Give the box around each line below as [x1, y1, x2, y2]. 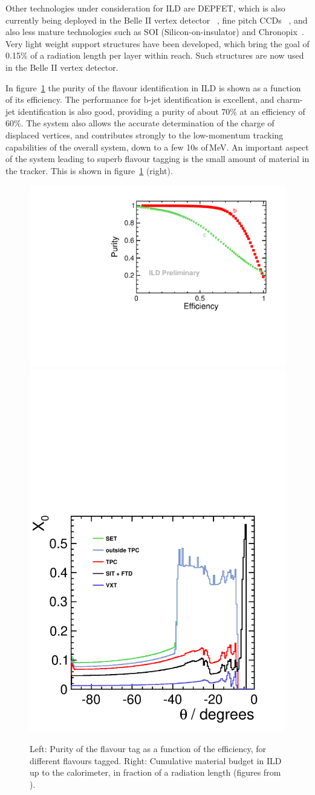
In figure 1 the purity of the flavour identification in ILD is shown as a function [5, 81, 301, 94]
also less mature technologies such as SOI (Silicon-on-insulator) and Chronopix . [5, 25, 304, 38]
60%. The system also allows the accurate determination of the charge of [5, 117, 274, 129]
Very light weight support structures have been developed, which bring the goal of [5, 37, 310, 50]
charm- [277, 93, 303, 106]
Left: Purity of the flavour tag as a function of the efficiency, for [30, 742, 267, 755]
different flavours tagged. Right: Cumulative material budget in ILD [30, 754, 282, 767]
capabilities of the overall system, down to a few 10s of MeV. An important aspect [5, 140, 309, 153]
